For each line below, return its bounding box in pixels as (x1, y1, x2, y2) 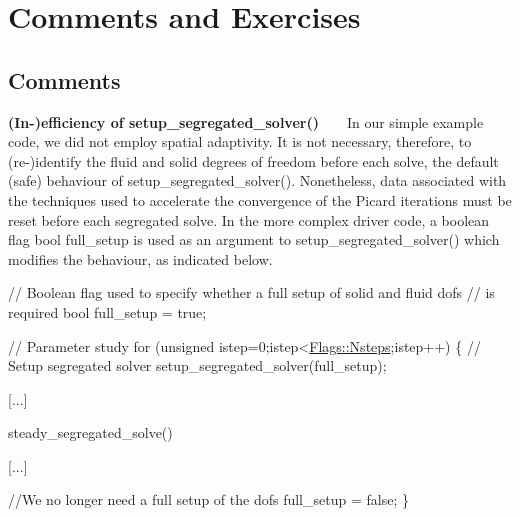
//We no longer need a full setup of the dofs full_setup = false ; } (8, 489, 409, 510)
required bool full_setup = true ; (8, 301, 207, 322)
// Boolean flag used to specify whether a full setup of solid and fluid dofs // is (8, 282, 495, 303)
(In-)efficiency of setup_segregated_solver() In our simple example (8, 111, 484, 132)
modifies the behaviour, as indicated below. (8, 248, 273, 269)
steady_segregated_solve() (8, 422, 173, 443)
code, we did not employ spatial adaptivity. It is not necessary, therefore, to (8, 131, 472, 152)
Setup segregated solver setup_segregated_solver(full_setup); (8, 355, 387, 376)
